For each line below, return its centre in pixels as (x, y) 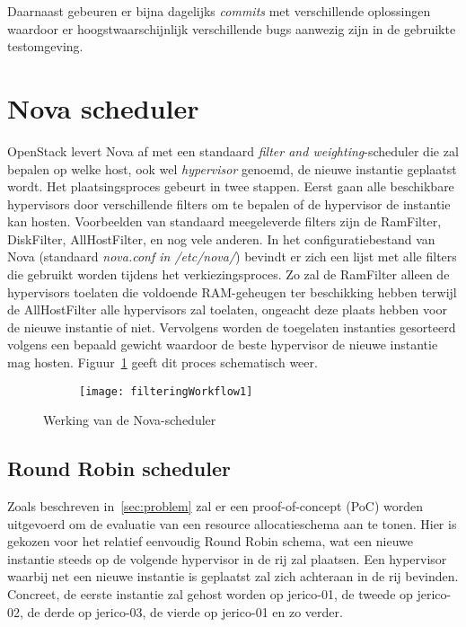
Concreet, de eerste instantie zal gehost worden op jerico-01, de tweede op (210, 594)
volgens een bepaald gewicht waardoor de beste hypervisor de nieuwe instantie (223, 344)
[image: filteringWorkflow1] (166, 391)
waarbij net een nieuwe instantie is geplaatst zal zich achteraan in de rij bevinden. (233, 576)
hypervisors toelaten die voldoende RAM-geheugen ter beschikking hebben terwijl (232, 291)
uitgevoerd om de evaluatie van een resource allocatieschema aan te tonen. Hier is (232, 523)
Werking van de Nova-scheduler (130, 420)
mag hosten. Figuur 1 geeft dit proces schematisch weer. (163, 362)
